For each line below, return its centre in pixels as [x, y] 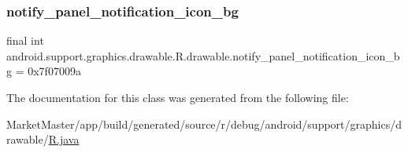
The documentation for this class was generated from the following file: [178, 97]
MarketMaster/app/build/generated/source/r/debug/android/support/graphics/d [204, 124]
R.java [64, 139]
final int [25, 40]
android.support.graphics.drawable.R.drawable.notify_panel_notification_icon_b [203, 55]
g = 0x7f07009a [44, 71]
